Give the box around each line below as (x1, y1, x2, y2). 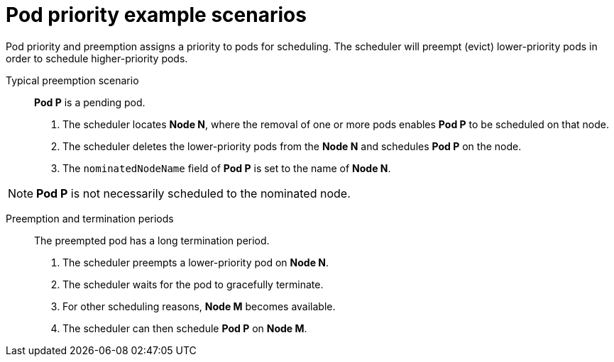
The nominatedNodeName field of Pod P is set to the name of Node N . (62, 162, 391, 174)
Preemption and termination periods (6, 212, 174, 225)
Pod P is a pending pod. (34, 96, 146, 108)
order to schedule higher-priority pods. (6, 52, 188, 64)
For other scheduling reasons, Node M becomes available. (62, 300, 336, 312)
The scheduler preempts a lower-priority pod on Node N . (62, 256, 329, 268)
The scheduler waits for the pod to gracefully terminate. (62, 278, 324, 290)
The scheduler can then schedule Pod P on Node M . (62, 322, 307, 334)
